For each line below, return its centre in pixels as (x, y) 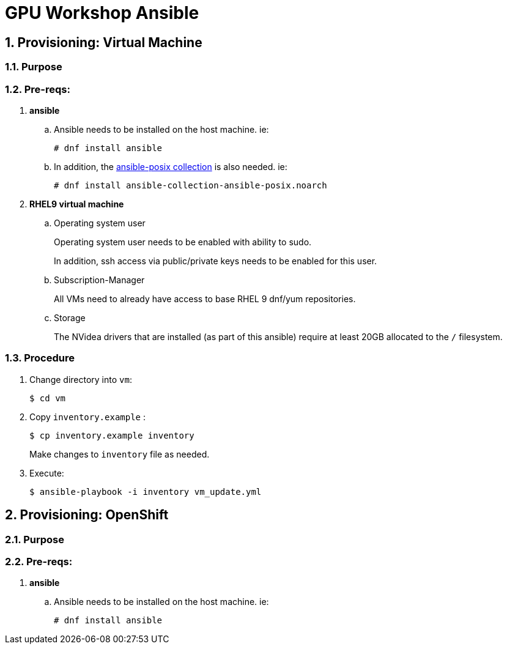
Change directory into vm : (81, 379)
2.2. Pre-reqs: (39, 561)
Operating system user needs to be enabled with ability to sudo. (183, 242)
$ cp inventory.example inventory (112, 435)
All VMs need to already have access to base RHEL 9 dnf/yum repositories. (205, 299)
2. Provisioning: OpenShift (87, 515)
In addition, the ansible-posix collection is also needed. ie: (171, 166)
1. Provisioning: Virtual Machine (104, 42)
